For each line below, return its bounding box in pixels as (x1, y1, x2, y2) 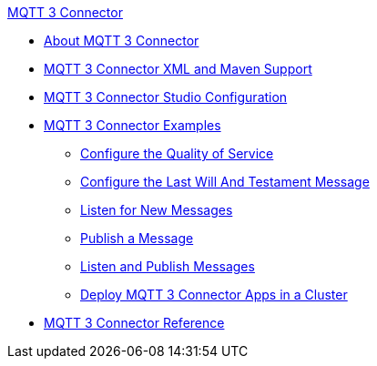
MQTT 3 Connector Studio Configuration (44, 89, 288, 105)
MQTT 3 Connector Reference (44, 315, 225, 330)
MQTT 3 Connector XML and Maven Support (44, 61, 312, 76)
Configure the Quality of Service (80, 146, 274, 161)
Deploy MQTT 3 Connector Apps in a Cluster (80, 287, 348, 302)
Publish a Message (80, 230, 194, 246)
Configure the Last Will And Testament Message (80, 174, 370, 189)
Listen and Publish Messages (80, 259, 255, 274)
